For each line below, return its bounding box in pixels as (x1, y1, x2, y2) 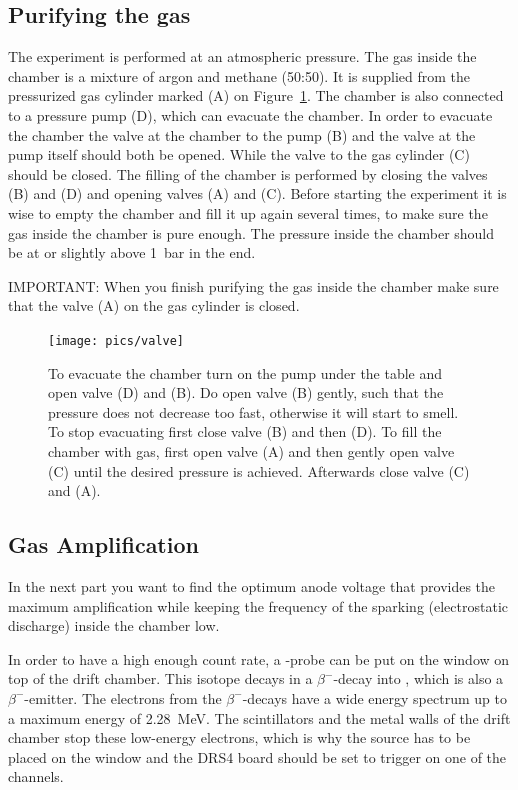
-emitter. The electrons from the (24, 687, 222, 708)
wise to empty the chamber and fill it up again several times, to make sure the (8, 202, 488, 223)
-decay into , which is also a (333, 668, 504, 689)
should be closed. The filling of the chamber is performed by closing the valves (8, 163, 488, 184)
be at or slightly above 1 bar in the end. (8, 242, 256, 263)
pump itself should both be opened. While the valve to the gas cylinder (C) (8, 144, 470, 165)
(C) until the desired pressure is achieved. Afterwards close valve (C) (48, 460, 470, 481)
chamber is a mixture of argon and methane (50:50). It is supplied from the (8, 65, 470, 86)
